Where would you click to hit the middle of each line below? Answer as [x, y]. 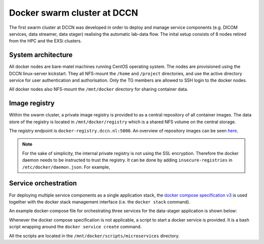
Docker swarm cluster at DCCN [74, 13]
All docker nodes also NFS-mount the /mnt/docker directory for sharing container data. [99, 89]
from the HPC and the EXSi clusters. [45, 41]
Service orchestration [43, 183]
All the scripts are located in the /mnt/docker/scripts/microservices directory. [94, 236]
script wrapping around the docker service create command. [75, 227]
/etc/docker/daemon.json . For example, [66, 167]
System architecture [41, 55]
